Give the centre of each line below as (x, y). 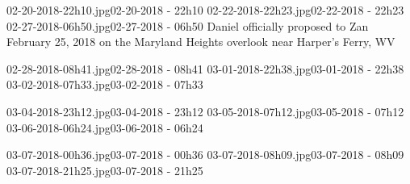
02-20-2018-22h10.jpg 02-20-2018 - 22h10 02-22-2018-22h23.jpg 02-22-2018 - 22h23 (205, 10)
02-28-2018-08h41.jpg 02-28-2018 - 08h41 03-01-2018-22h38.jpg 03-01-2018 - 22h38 (205, 68)
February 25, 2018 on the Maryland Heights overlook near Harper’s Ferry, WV (201, 42)
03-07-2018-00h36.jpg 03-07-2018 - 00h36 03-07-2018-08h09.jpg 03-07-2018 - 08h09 (205, 155)
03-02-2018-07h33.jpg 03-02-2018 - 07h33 (105, 84)
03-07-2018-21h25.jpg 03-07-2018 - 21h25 (105, 170)
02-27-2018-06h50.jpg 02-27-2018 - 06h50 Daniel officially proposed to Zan (188, 25)
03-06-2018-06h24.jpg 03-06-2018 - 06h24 (105, 127)
